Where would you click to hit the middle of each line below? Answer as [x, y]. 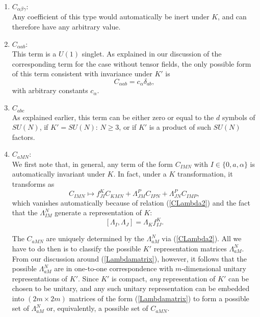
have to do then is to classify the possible [76, 248]
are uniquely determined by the [95, 238]
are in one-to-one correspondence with [114, 268]
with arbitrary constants [50, 90]
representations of [40, 278]
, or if [128, 127]
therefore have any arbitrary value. [66, 27]
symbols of [239, 117]
